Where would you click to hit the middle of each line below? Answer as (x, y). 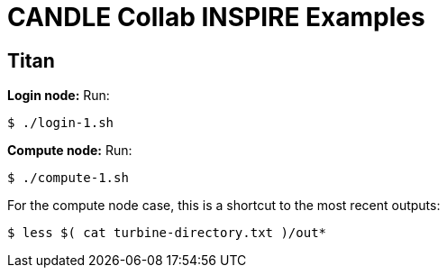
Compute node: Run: (70, 151)
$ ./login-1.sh (61, 123)
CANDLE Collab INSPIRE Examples (216, 17)
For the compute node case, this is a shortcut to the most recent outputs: (224, 206)
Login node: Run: (59, 96)
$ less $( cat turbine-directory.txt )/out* (167, 233)
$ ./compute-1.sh (68, 178)
